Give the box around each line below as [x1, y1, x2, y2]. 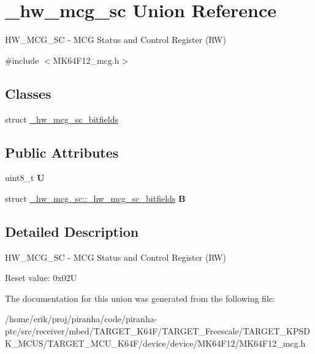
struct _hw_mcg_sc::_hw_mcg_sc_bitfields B [5, 191, 186, 204]
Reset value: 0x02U [5, 271, 77, 284]
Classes [5, 83, 51, 102]
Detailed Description [5, 221, 139, 240]
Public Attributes [5, 142, 119, 161]
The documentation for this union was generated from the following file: [5, 291, 275, 304]
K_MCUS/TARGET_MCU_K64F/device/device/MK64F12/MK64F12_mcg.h [5, 336, 306, 349]
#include [5, 53, 39, 66]
